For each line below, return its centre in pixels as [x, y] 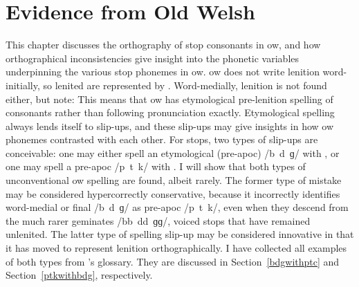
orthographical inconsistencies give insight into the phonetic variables [153, 58]
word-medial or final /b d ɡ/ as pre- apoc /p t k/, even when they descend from [177, 207]
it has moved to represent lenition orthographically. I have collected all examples [176, 248]
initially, [23, 85]
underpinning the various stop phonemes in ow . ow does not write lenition [163, 72]
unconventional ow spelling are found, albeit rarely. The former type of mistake [174, 180]
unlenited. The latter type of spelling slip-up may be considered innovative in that [180, 234]
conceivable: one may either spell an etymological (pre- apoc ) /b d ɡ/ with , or [173, 152]
